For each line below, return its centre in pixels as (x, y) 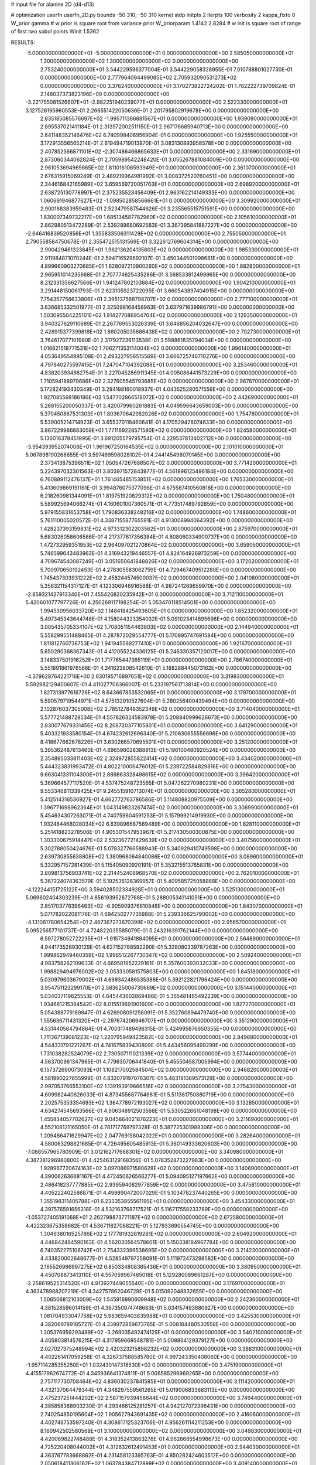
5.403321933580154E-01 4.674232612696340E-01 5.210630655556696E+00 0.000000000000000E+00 (168, 734)
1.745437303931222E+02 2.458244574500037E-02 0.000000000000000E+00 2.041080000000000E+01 (170, 578)
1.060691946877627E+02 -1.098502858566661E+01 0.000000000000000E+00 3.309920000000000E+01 (170, 200)
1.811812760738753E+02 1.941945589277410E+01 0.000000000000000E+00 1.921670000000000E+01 (166, 643)
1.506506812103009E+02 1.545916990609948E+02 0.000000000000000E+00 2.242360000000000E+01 (170, 1299)
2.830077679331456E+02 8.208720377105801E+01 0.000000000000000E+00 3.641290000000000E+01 (169, 725)
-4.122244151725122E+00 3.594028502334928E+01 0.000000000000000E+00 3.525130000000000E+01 (155, 889)
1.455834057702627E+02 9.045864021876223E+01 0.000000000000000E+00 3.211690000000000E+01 (169, 1119)
